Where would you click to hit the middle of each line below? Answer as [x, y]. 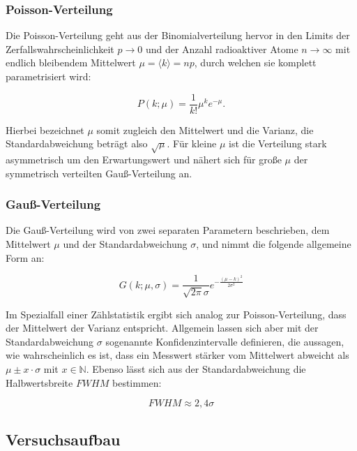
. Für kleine [192, 143]
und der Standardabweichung [125, 244]
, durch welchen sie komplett [255, 62]
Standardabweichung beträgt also [77, 143]
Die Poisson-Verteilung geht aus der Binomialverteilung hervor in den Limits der [178, 35]
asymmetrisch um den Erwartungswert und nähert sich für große [144, 160]
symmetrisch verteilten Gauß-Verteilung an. [99, 173]
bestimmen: [137, 382]
